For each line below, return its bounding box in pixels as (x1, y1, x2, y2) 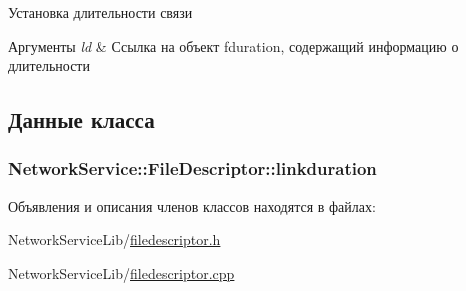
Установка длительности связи (8, 2, 193, 22)
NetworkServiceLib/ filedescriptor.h (8, 229, 221, 250)
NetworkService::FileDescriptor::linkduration (8, 156, 377, 181)
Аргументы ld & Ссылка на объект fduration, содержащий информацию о (8, 35, 459, 56)
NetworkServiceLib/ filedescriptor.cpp (8, 262, 235, 283)
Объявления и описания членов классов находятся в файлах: (8, 195, 376, 216)
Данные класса (8, 104, 155, 135)
